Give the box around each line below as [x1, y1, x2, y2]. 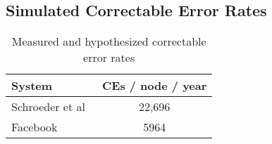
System [11, 77, 53, 94]
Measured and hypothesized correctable [11, 33, 206, 50]
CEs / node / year [101, 77, 207, 94]
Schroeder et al [11, 98, 85, 115]
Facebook [11, 119, 58, 136]
